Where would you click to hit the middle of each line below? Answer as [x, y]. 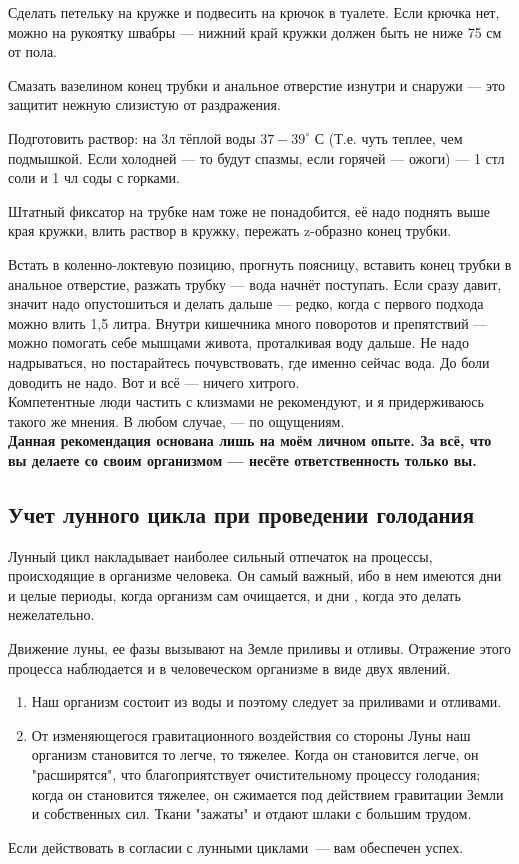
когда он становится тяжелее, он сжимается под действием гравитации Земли [267, 793]
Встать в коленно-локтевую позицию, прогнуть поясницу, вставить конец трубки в [260, 263]
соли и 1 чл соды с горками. [94, 177]
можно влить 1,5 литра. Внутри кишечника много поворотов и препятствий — [248, 322]
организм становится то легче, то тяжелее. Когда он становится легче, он [255, 754]
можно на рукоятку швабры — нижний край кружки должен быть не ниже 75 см [255, 31]
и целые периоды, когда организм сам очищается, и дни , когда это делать [234, 594]
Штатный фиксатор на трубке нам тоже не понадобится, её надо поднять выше [249, 210]
